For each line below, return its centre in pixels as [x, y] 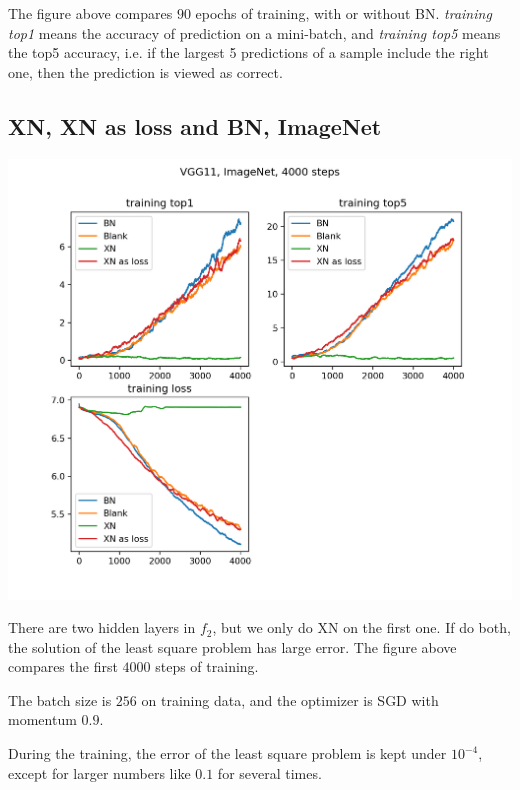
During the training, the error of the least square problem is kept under [227, 753]
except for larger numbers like [99, 772]
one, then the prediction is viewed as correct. [145, 71]
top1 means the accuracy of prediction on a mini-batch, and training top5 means [254, 32]
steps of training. [207, 666]
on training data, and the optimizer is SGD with [290, 699]
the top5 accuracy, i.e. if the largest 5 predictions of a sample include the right [248, 52]
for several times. [269, 772]
